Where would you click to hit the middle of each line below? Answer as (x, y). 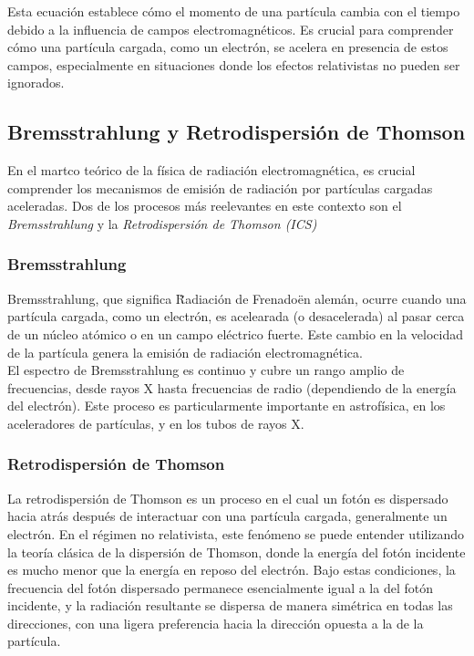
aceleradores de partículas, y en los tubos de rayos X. (156, 423)
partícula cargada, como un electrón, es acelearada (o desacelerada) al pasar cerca (236, 316)
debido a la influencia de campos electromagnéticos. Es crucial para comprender (231, 29)
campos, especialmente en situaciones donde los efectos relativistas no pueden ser (234, 64)
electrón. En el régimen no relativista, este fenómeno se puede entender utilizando (236, 533)
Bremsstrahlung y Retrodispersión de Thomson (237, 132)
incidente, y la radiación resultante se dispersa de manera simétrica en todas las (230, 605)
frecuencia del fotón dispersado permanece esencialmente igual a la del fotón (220, 587)
